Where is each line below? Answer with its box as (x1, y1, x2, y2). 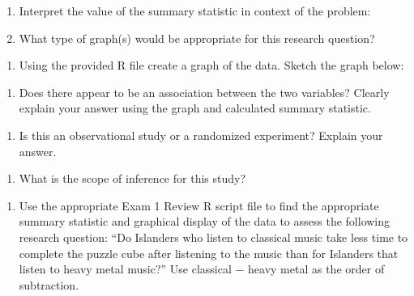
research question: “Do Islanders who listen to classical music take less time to (19, 228, 408, 245)
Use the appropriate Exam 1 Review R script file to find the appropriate (19, 197, 379, 214)
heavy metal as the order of (248, 260, 385, 277)
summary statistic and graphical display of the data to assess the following (19, 213, 391, 230)
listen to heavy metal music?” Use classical (19, 260, 232, 277)
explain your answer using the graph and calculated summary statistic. (19, 99, 371, 116)
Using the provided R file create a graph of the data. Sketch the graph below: (19, 57, 404, 74)
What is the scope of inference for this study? (19, 170, 246, 187)
